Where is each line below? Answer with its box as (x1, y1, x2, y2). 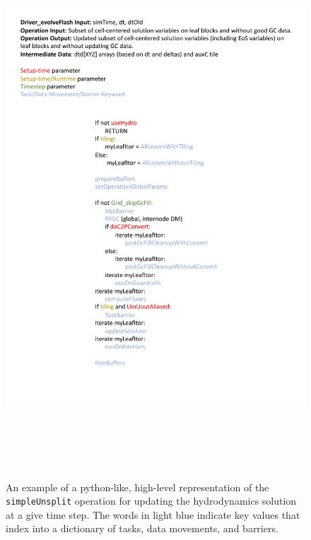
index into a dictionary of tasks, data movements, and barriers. (6, 521, 278, 536)
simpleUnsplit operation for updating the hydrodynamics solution (6, 493, 297, 508)
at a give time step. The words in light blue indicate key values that (6, 507, 300, 522)
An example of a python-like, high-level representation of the (6, 479, 269, 494)
